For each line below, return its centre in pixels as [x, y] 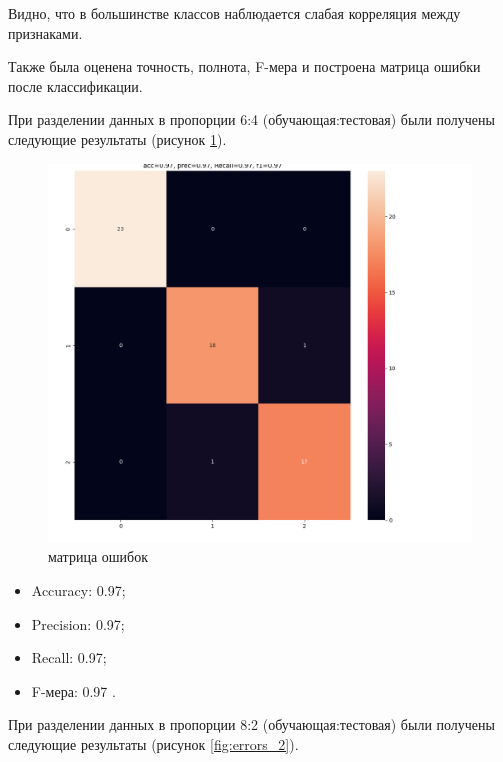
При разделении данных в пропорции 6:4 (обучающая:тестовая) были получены [251, 119]
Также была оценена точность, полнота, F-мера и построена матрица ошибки [244, 66]
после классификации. [75, 85]
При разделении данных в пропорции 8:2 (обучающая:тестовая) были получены [251, 724]
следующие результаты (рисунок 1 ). [117, 138]
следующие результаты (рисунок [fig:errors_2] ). [153, 744]
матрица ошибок [98, 556]
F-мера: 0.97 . [73, 690]
